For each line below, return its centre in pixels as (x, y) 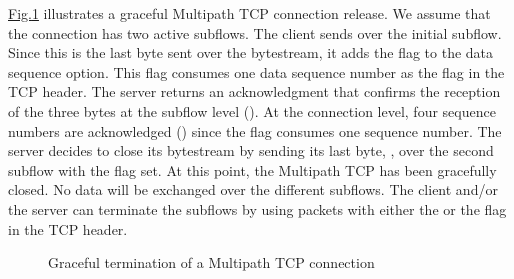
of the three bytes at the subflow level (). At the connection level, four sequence (252, 110)
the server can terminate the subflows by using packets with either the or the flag (257, 208)
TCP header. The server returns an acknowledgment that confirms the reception (254, 91)
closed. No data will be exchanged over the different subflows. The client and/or (253, 189)
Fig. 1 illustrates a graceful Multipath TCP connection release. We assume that (249, 13)
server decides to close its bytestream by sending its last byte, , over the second (251, 150)
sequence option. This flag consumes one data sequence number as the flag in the (256, 71)
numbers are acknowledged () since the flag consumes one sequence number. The (255, 130)
